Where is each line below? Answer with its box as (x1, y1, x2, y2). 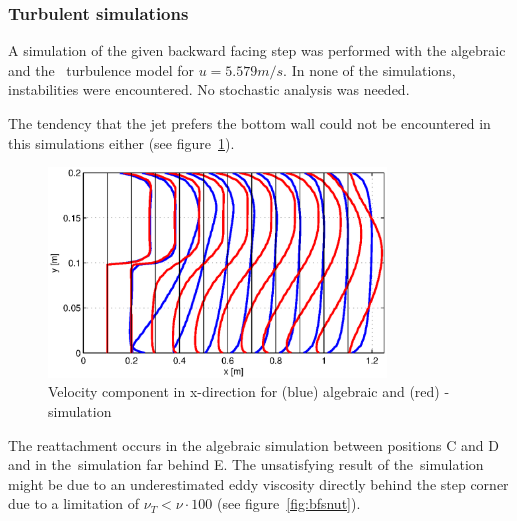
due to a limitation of (8, 493, 140, 514)
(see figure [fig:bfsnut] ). (216, 493, 361, 514)
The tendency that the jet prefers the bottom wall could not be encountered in (8, 113, 491, 133)
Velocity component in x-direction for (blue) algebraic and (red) (48, 381, 440, 402)
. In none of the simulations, (283, 59, 456, 80)
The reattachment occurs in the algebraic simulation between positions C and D (8, 434, 499, 455)
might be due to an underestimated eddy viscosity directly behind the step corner (8, 473, 509, 494)
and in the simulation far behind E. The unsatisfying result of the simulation (8, 454, 484, 475)
